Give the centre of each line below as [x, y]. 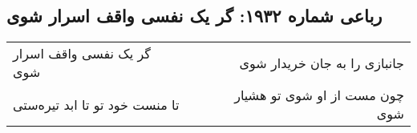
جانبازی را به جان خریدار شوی [322, 62]
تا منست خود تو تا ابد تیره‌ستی [96, 104]
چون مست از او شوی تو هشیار [319, 95]
